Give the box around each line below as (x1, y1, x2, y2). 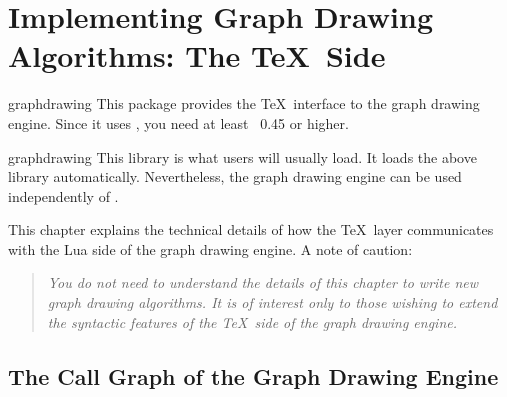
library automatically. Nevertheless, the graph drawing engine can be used (8, 166, 462, 187)
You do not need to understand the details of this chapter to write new (47, 272, 479, 293)
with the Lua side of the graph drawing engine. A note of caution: (8, 238, 413, 259)
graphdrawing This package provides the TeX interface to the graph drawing (8, 93, 480, 114)
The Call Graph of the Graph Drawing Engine (8, 360, 499, 391)
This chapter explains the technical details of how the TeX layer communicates (8, 219, 494, 240)
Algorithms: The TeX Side (8, 35, 386, 76)
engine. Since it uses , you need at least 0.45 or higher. (8, 112, 349, 133)
